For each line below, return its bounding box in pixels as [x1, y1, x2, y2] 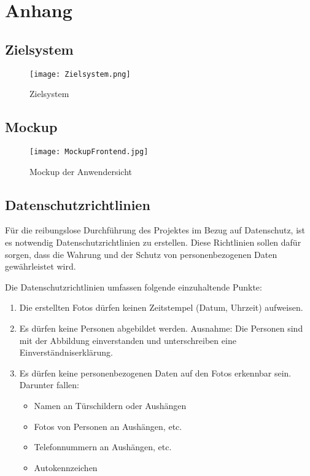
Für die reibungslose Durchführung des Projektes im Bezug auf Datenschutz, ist [5, 224, 306, 236]
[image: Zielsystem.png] [29, 69, 131, 79]
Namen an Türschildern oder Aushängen [34, 399, 187, 412]
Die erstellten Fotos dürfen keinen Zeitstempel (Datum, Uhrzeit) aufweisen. [19, 301, 303, 314]
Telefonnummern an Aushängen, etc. [34, 440, 172, 453]
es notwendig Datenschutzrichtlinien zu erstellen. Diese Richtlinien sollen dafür [5, 236, 301, 249]
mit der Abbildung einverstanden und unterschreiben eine [19, 334, 236, 346]
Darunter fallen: [19, 378, 79, 391]
